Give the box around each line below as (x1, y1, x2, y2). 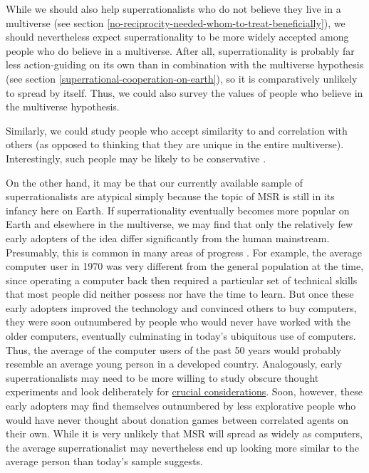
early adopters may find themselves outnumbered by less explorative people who (6, 398, 356, 413)
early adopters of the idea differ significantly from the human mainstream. (6, 230, 330, 245)
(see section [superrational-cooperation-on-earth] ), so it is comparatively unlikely (6, 71, 358, 85)
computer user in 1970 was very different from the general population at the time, (6, 259, 364, 274)
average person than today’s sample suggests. (6, 454, 204, 469)
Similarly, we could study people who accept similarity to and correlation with (6, 123, 348, 137)
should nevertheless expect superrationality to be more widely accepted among (6, 29, 349, 44)
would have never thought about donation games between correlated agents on (6, 412, 348, 427)
